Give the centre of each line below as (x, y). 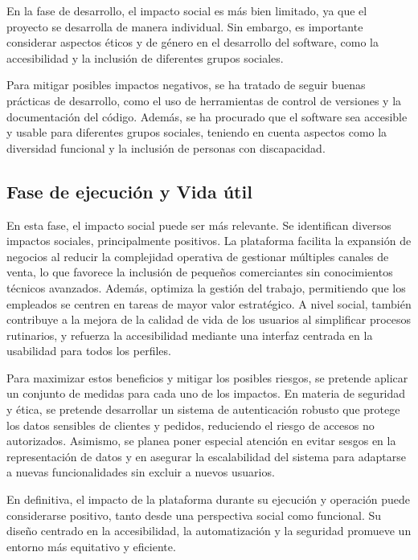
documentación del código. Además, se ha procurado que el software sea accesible (207, 116)
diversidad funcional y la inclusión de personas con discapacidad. (166, 147)
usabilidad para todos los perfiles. (89, 351)
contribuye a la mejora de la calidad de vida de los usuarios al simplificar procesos (209, 319)
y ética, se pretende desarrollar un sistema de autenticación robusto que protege (203, 409)
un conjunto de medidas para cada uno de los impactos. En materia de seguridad (206, 393)
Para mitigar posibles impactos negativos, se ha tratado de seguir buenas (186, 85)
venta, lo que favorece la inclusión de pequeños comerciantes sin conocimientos (200, 272)
